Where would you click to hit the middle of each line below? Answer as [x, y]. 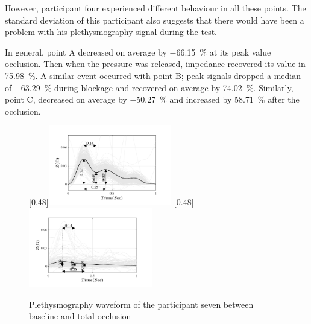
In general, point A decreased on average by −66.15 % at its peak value [138, 52]
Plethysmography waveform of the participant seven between [141, 304]
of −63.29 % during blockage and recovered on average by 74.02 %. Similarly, [149, 87]
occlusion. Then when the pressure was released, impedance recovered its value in [155, 64]
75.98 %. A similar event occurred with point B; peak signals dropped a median [153, 75]
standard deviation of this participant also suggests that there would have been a [155, 20]
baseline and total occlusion [80, 316]
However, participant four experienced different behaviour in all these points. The [155, 8]
